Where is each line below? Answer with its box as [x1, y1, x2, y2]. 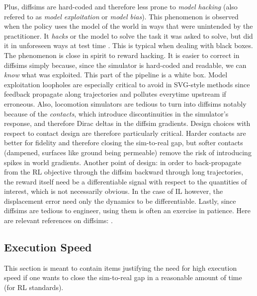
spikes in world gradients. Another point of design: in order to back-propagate [4, 157, 242, 167]
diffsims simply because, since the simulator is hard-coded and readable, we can [4, 59, 247, 70]
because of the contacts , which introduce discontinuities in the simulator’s [4, 108, 229, 118]
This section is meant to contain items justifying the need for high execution [4, 262, 237, 273]
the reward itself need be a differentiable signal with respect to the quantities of [4, 176, 247, 186]
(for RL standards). [4, 282, 64, 293]
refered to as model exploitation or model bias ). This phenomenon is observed [4, 11, 239, 21]
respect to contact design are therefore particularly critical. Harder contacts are [4, 127, 246, 138]
